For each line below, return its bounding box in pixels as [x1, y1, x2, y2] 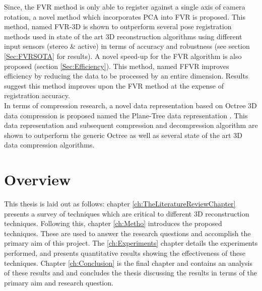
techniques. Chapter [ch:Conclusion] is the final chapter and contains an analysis [4, 257, 252, 268]
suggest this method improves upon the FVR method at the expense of [4, 80, 224, 91]
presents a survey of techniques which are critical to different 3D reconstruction [4, 208, 249, 219]
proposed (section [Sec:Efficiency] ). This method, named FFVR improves [4, 60, 229, 71]
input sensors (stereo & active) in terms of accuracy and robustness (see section [4, 41, 250, 51]
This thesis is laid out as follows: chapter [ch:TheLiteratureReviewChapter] [4, 198, 236, 209]
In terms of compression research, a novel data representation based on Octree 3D [4, 100, 257, 110]
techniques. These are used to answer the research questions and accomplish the [4, 228, 251, 238]
